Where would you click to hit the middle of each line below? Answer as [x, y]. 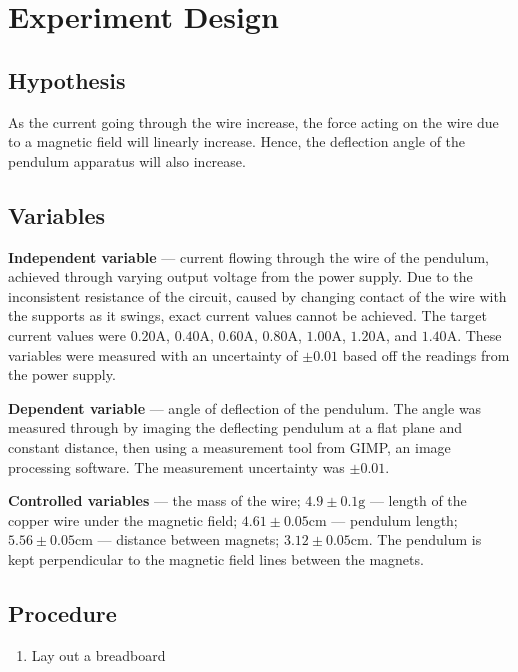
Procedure [62, 612]
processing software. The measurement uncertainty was [176, 466]
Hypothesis [67, 79]
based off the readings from [426, 354]
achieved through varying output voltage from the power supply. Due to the [240, 276]
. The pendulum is [425, 539]
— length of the [418, 500]
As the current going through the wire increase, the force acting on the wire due [253, 121]
